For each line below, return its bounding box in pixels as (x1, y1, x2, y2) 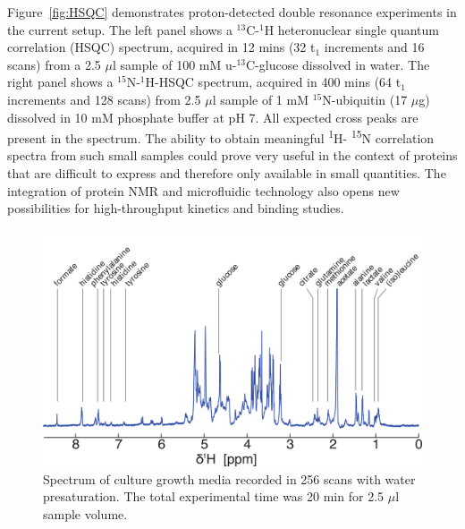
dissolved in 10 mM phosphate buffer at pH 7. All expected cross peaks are (7, 107, 418, 126)
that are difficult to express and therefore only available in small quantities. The (7, 164, 446, 182)
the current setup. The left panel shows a (7, 20, 232, 38)
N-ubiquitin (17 (322, 90, 408, 108)
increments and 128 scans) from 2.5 (7, 90, 201, 108)
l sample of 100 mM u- (112, 55, 237, 73)
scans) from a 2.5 (7, 55, 101, 73)
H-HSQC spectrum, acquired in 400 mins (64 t (145, 73, 402, 91)
